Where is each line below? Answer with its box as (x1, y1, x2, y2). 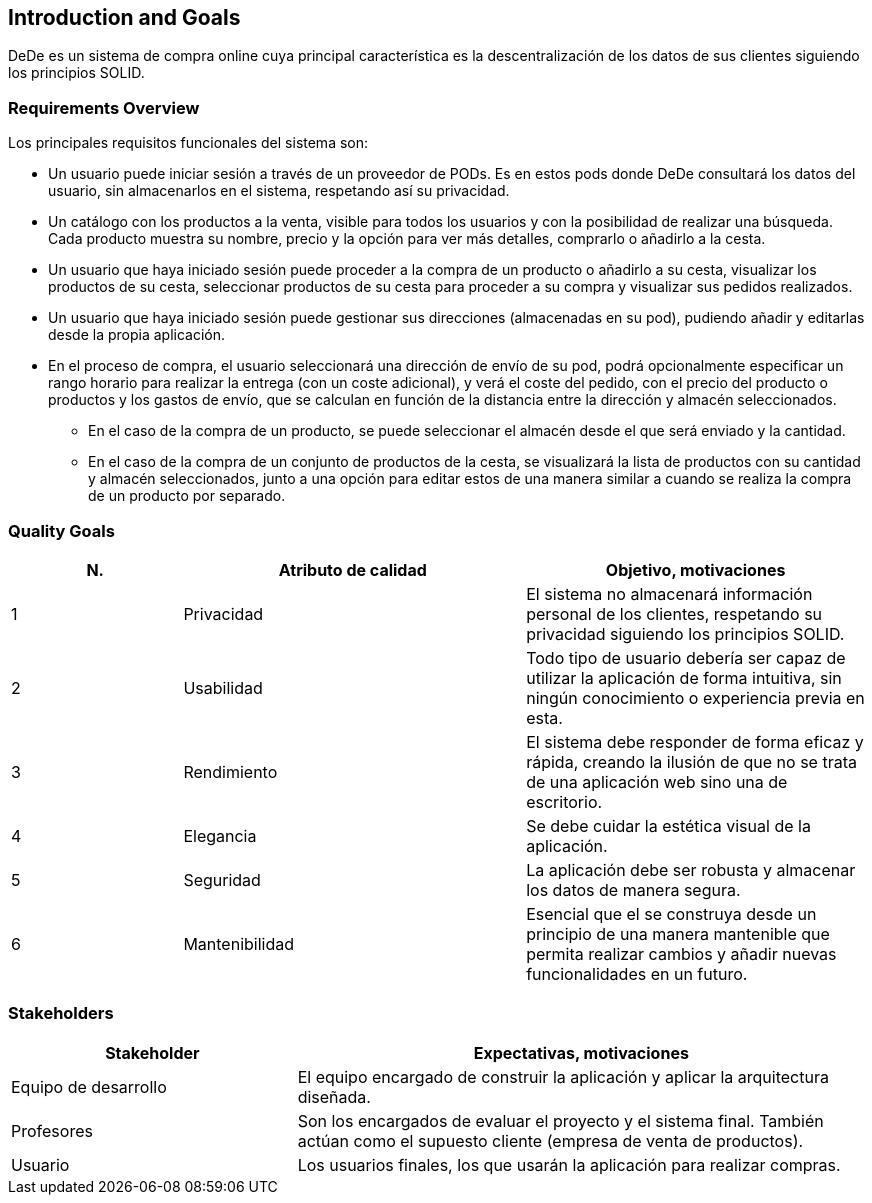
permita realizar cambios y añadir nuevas (526, 943, 837, 964)
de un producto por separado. (88, 487, 286, 505)
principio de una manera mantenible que (526, 923, 830, 944)
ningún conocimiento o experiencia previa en (526, 687, 865, 708)
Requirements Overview (8, 97, 200, 118)
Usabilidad (183, 677, 263, 698)
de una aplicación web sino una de (526, 771, 788, 792)
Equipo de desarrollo (11, 1076, 167, 1097)
